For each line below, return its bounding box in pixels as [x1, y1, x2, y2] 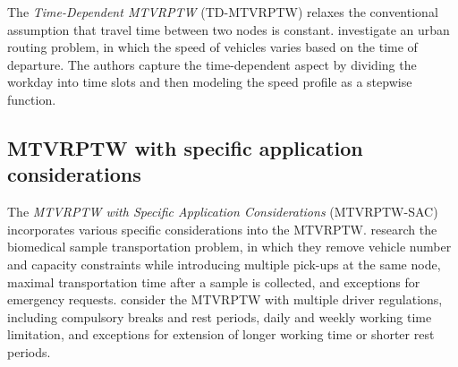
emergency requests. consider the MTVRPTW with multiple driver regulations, [7, 290, 443, 309]
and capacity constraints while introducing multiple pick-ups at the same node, [7, 254, 441, 273]
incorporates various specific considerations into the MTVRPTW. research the [7, 219, 437, 238]
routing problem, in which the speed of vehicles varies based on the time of [7, 38, 418, 56]
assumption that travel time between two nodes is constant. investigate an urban [7, 20, 450, 38]
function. [7, 90, 56, 108]
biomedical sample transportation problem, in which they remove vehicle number [7, 237, 452, 256]
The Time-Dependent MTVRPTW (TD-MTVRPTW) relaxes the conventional [7, 3, 438, 21]
